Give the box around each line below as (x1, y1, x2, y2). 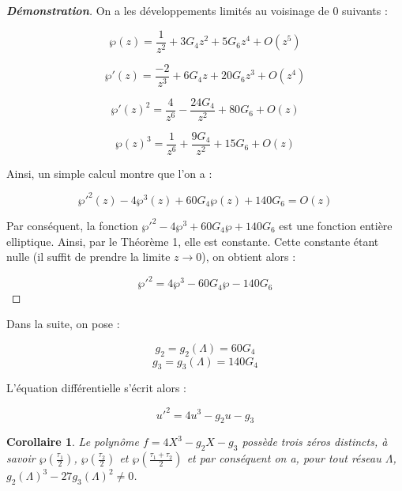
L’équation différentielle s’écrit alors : (6, 380, 186, 396)
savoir (6, 450, 36, 466)
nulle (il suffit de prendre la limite (6, 248, 171, 265)
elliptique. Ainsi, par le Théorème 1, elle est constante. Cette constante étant (6, 232, 379, 249)
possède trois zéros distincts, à (242, 433, 388, 450)
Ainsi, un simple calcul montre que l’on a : (6, 164, 212, 181)
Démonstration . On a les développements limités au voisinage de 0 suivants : (6, 2, 388, 18)
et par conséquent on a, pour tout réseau (186, 450, 381, 466)
